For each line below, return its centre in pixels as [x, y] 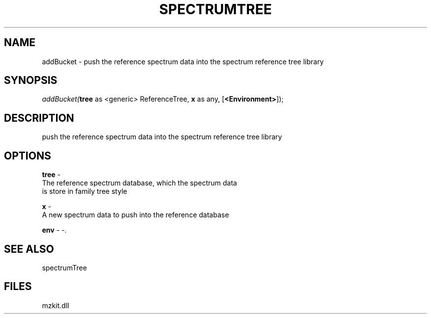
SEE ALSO [29, 249]
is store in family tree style [85, 191]
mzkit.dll [56, 305]
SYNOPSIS [31, 80]
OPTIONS [28, 156]
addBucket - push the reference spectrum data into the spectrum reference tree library [183, 61]
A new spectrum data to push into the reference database [136, 215]
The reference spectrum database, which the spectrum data [139, 183]
